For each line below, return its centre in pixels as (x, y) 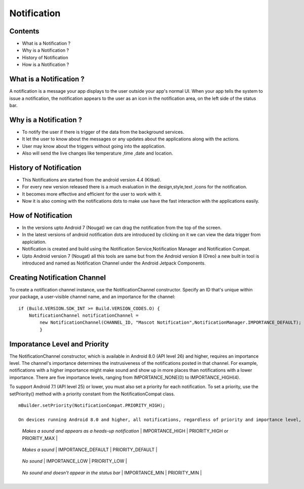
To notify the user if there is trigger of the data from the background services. (103, 132)
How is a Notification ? (46, 65)
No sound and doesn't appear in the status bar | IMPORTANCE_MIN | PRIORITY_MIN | (112, 473)
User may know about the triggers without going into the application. (94, 146)
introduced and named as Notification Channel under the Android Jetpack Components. (114, 263)
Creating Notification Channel (58, 277)
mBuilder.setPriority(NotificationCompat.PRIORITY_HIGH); (92, 406)
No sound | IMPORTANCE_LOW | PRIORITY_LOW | (74, 461)
